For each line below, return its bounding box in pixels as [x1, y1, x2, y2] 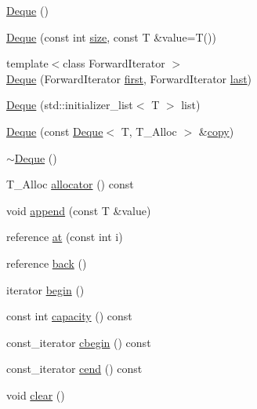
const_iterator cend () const [6, 360, 143, 377]
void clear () [6, 386, 65, 403]
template [6, 55, 49, 71]
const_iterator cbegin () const [6, 334, 151, 350]
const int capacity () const [6, 308, 132, 324]
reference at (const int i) [6, 228, 123, 245]
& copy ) [198, 122, 234, 139]
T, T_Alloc [121, 122, 177, 139]
